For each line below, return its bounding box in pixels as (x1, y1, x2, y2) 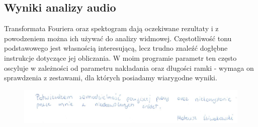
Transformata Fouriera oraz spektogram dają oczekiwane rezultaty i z (4, 23, 219, 34)
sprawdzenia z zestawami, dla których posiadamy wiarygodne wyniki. (4, 72, 217, 83)
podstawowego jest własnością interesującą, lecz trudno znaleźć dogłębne (4, 43, 228, 53)
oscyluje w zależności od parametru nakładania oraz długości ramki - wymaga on (4, 62, 254, 73)
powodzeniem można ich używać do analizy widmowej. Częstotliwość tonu (4, 33, 232, 43)
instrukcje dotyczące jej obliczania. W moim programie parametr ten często (4, 52, 237, 63)
